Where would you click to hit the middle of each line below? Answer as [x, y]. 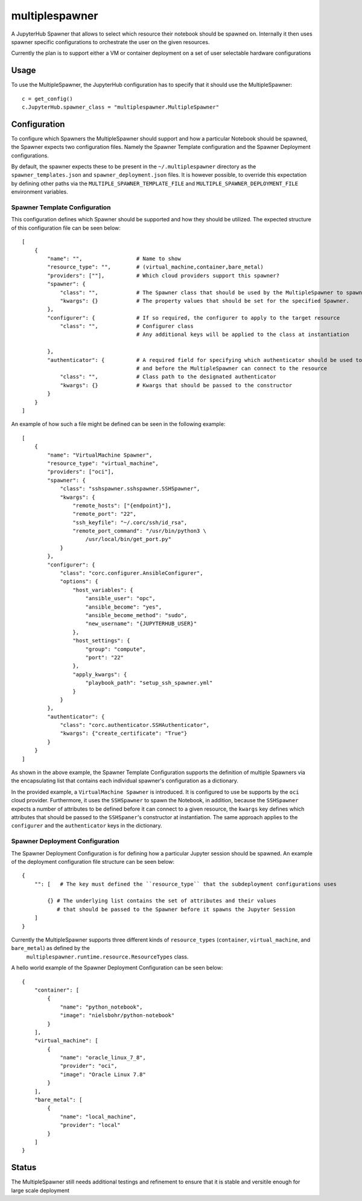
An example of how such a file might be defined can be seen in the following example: [118, 424]
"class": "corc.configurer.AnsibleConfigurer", [132, 573]
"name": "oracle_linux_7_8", [103, 1058]
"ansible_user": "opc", [121, 598]
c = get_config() [47, 99]
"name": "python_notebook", [101, 1007]
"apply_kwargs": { [100, 674]
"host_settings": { [101, 641]
